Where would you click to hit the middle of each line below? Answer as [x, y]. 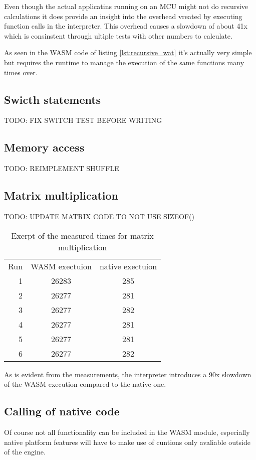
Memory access [44, 147]
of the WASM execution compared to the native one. [85, 384]
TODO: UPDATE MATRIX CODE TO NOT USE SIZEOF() [99, 216]
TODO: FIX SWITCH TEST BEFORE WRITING [83, 120]
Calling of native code [62, 411]
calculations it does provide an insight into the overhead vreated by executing [123, 16]
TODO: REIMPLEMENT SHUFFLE [62, 168]
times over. [21, 72]
